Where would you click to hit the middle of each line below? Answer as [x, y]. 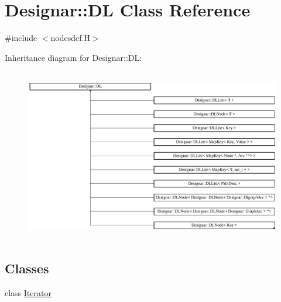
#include [21, 38]
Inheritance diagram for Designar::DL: [73, 57]
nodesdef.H [70, 38]
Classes [27, 268]
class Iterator [28, 293]
